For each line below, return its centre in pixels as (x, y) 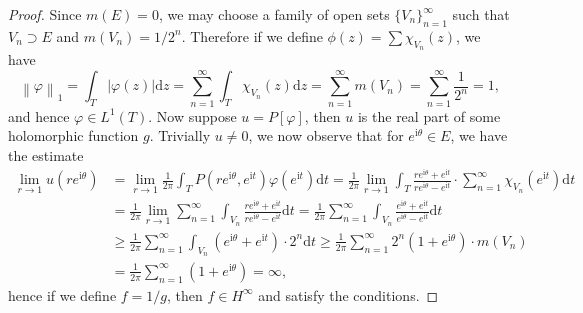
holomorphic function (73, 135)
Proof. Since (45, 14)
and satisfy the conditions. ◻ (348, 294)
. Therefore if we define (252, 35)
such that (481, 14)
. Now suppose (192, 115)
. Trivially (180, 135)
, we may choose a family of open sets (274, 14)
